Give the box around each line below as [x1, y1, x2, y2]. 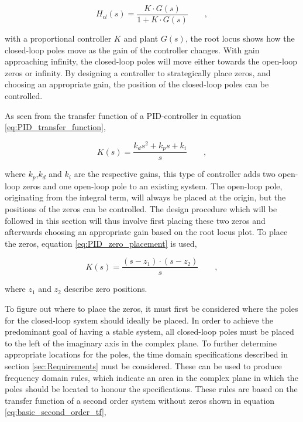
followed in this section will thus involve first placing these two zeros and [5, 214, 266, 226]
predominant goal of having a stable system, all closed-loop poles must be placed [5, 325, 294, 338]
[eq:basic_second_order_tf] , [5, 406, 106, 418]
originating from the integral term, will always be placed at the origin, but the [5, 191, 286, 203]
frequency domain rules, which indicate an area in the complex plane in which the [5, 371, 298, 383]
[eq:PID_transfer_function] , [5, 121, 106, 133]
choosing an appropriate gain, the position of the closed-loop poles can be [5, 78, 269, 90]
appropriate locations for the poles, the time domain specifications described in [5, 348, 288, 360]
